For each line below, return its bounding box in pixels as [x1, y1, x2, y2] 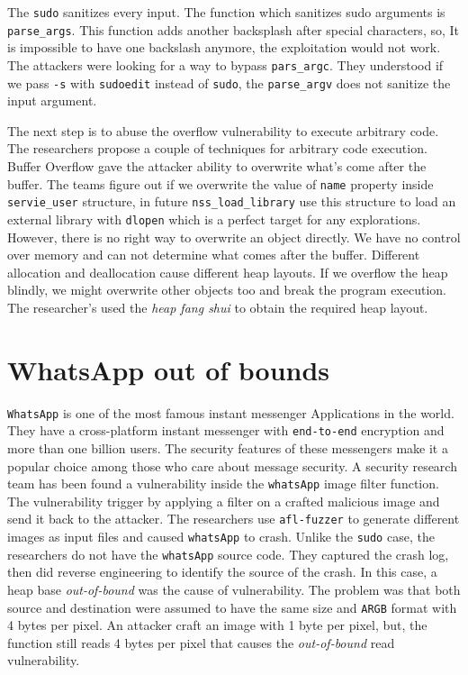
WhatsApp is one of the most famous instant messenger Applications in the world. [7, 403, 454, 422]
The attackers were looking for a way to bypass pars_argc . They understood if [7, 55, 444, 74]
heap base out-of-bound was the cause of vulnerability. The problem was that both [7, 579, 461, 598]
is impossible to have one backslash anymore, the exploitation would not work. [7, 38, 441, 57]
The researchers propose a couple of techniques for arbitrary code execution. [7, 139, 427, 158]
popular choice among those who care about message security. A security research [7, 456, 457, 475]
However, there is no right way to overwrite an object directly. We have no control [7, 227, 461, 246]
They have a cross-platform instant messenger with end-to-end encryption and [7, 421, 445, 440]
